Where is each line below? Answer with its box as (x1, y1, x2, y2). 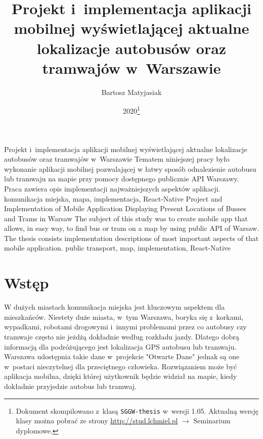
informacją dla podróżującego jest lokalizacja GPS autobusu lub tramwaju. (4, 341, 237, 352)
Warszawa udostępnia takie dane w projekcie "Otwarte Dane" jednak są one (4, 351, 240, 362)
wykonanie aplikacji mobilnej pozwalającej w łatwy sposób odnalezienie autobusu (4, 163, 256, 174)
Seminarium (193, 415, 231, 426)
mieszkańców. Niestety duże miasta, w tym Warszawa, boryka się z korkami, (4, 311, 243, 322)
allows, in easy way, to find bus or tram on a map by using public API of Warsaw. (4, 223, 259, 233)
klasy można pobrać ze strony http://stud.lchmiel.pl (16, 415, 178, 426)
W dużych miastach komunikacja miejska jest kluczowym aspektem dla (4, 302, 225, 312)
